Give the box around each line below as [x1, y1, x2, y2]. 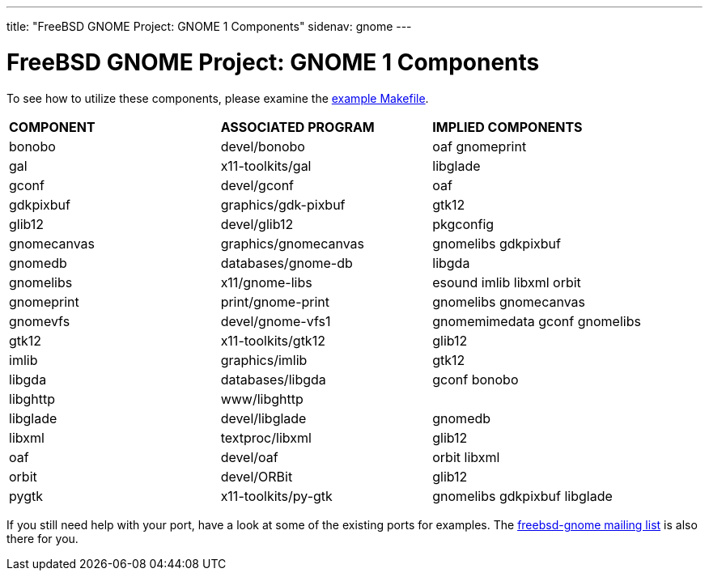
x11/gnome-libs [220, 274, 312, 291]
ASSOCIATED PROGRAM [220, 118, 375, 135]
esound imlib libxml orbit [432, 274, 581, 291]
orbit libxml [432, 448, 500, 465]
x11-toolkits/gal [220, 157, 312, 174]
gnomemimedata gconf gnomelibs [432, 312, 641, 329]
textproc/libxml [220, 429, 312, 446]
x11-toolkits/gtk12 [220, 332, 325, 349]
